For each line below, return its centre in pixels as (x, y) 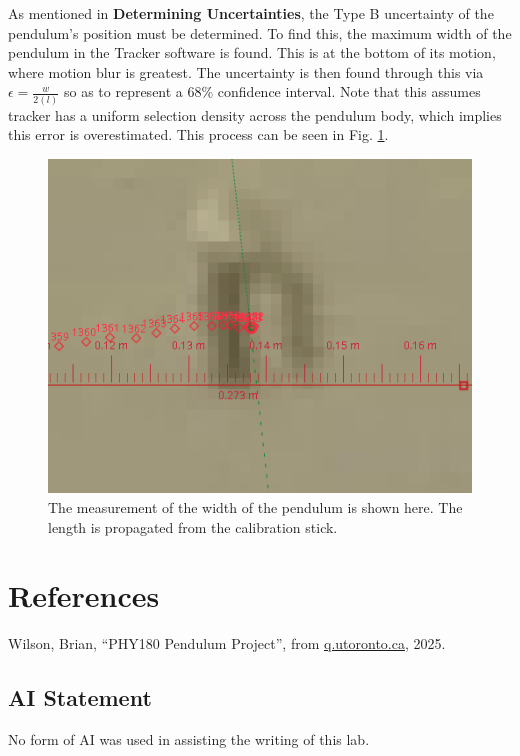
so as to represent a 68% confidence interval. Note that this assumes (272, 91)
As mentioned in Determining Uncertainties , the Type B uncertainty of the (251, 13)
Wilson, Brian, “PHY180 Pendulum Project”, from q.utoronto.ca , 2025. (227, 643)
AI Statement (80, 697)
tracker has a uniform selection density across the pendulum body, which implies (255, 114)
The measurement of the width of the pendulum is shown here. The (255, 506)
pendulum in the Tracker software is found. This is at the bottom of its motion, (252, 52)
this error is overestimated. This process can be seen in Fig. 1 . (198, 134)
